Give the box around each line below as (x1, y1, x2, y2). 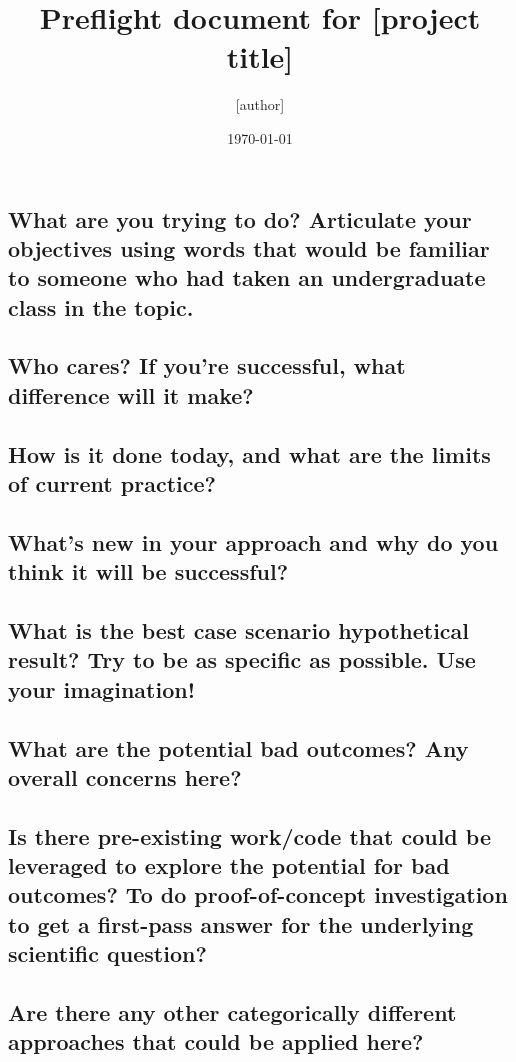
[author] (235, 94, 285, 115)
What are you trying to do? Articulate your (8, 203, 472, 234)
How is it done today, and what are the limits (8, 438, 491, 469)
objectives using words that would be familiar (8, 232, 490, 263)
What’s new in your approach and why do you (8, 526, 499, 557)
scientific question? (8, 938, 207, 969)
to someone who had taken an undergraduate (8, 262, 486, 293)
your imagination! (8, 673, 195, 704)
